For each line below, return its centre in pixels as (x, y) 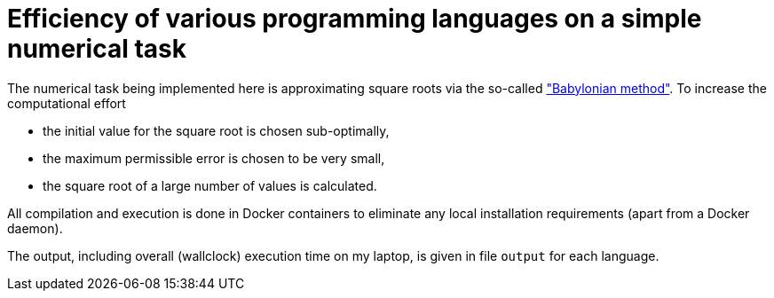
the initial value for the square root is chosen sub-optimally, (216, 130)
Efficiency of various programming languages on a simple (355, 19)
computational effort (67, 103)
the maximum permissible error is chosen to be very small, (214, 158)
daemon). (35, 228)
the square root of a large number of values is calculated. (210, 185)
